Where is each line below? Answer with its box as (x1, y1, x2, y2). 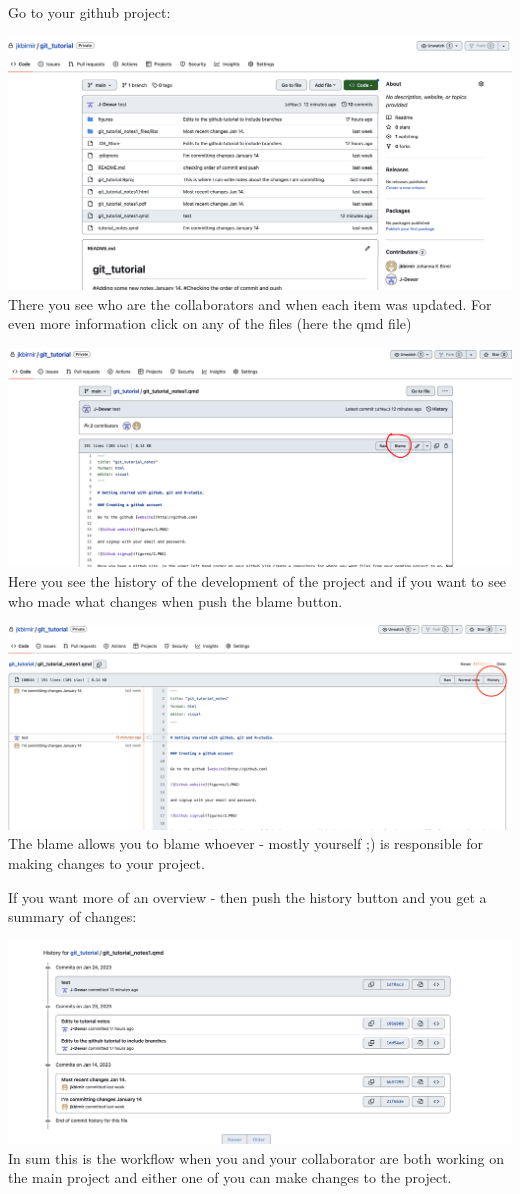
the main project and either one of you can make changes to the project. (8, 1167, 452, 1188)
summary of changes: (8, 906, 137, 927)
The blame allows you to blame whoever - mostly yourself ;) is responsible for (8, 833, 484, 854)
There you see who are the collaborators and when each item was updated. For (8, 293, 492, 314)
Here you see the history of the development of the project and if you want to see (8, 570, 507, 591)
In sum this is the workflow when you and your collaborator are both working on (8, 1147, 504, 1168)
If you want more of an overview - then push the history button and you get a (8, 886, 487, 907)
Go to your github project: (8, 2, 171, 22)
